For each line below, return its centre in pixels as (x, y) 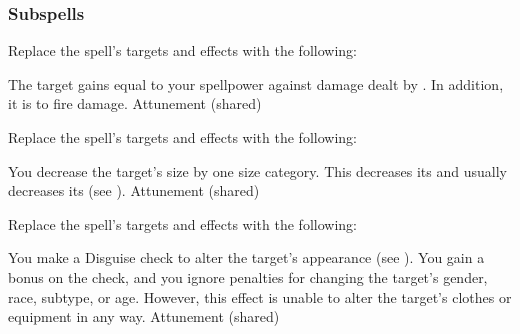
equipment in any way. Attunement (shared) (144, 316)
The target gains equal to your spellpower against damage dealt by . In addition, (256, 83)
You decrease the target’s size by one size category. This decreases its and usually (257, 170)
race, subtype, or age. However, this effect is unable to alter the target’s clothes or (260, 296)
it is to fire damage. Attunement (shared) (135, 103)
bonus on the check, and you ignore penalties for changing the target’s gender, (248, 276)
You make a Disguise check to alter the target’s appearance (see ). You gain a (246, 257)
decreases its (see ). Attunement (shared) (134, 190)
